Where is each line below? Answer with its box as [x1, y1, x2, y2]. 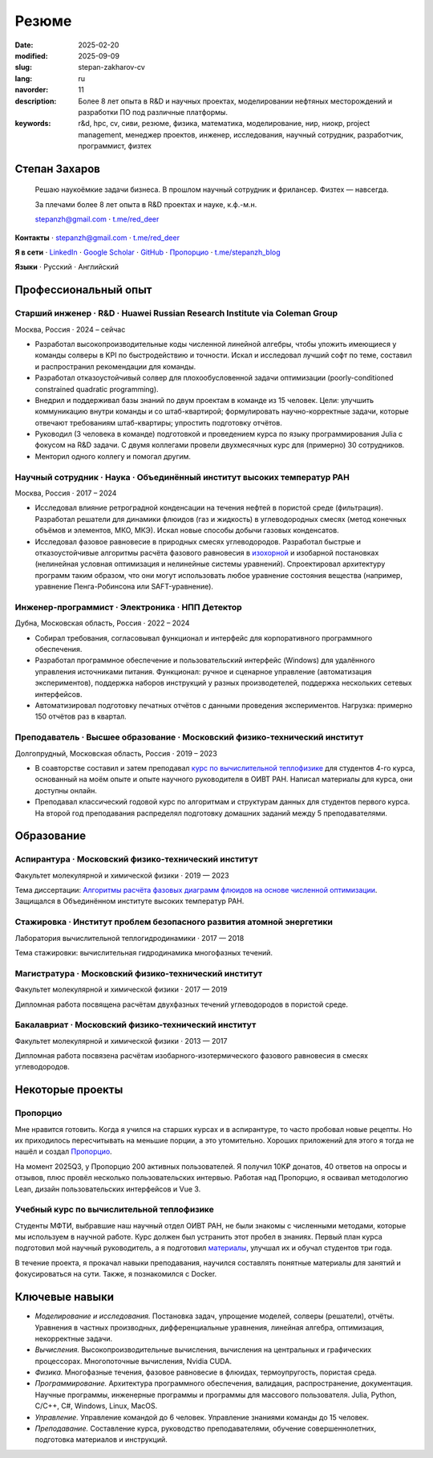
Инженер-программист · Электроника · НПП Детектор [14, 601, 242, 613]
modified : [14, 51, 48, 60]
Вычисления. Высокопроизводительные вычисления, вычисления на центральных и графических [34, 1345, 372, 1354]
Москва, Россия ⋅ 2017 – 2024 [14, 488, 117, 498]
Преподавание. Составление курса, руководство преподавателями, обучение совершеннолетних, [34, 1423, 377, 1433]
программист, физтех [78, 141, 152, 151]
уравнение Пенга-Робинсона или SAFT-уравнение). [34, 582, 214, 592]
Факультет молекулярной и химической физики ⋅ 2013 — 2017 [14, 1036, 228, 1045]
